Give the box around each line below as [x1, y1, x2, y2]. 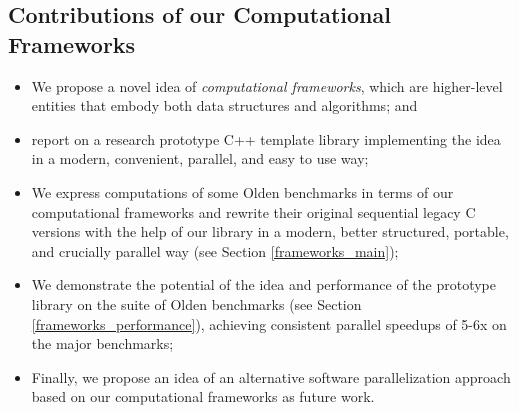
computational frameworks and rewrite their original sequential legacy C [31, 201, 476, 222]
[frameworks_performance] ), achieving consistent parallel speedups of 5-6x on [31, 313, 507, 334]
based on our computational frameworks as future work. [31, 386, 375, 407]
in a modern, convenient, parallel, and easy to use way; [31, 148, 369, 169]
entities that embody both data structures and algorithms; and [31, 95, 418, 116]
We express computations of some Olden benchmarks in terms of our [31, 181, 454, 202]
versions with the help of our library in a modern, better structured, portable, [31, 221, 509, 242]
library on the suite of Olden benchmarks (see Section [31, 293, 362, 314]
